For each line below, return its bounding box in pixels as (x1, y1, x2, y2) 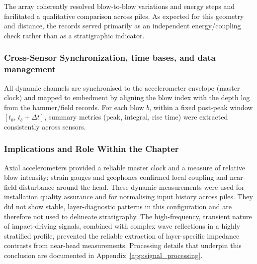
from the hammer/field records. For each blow (4, 102, 144, 112)
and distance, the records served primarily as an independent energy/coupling (4, 20, 241, 31)
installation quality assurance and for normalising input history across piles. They (4, 191, 253, 202)
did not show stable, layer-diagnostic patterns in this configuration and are (4, 201, 232, 212)
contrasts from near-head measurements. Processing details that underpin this (4, 240, 242, 251)
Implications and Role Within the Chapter (4, 142, 179, 155)
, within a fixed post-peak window (149, 102, 253, 112)
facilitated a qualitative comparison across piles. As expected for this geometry (4, 10, 244, 21)
